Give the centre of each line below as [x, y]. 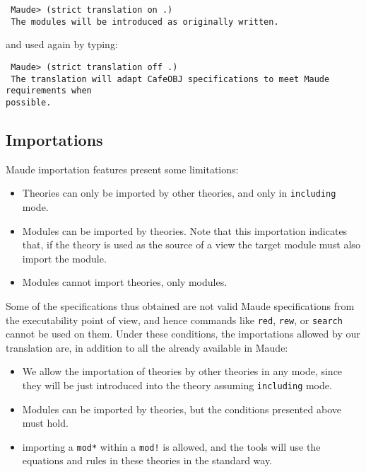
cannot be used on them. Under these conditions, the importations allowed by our [183, 334]
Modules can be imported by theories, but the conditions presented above [182, 409]
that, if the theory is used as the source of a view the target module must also [191, 244]
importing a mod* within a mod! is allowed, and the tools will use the [171, 446]
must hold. [45, 423]
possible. [29, 102]
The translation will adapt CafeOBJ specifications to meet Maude [170, 79]
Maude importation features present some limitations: [122, 169]
